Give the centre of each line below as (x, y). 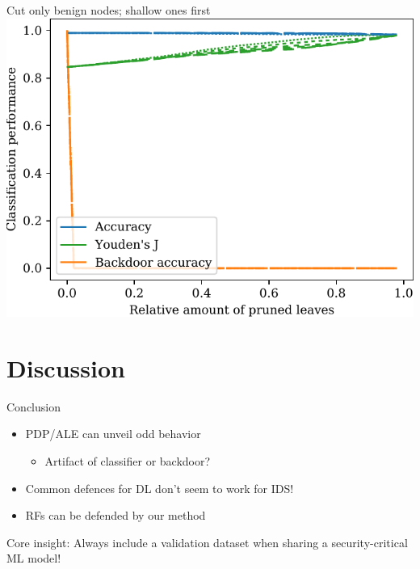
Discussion (66, 367)
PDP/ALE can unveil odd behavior (113, 434)
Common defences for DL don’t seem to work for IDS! (160, 488)
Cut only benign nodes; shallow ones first (109, 10)
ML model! (34, 558)
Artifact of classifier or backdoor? (128, 460)
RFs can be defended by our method (115, 515)
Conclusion (34, 406)
